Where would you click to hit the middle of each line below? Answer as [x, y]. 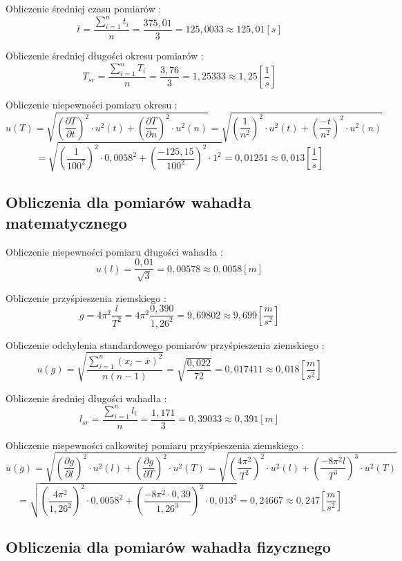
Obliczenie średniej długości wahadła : [86, 398]
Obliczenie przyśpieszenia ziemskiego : [86, 297]
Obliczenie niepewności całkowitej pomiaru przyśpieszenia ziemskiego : [155, 445]
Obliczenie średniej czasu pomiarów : [84, 8]
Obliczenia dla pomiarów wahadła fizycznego [168, 547]
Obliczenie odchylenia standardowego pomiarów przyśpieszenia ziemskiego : [165, 344]
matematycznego [66, 222]
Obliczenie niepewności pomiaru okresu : [92, 105]
